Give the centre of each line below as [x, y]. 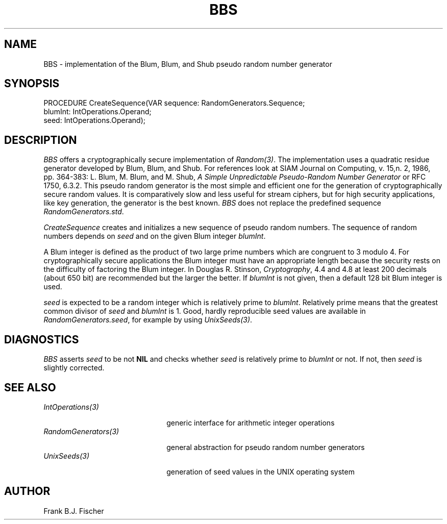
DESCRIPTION [41, 140]
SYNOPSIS [32, 84]
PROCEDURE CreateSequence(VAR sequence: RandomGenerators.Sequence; [174, 103]
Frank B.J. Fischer [74, 511]
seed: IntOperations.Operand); [95, 120]
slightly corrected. [74, 368]
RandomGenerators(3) [81, 431]
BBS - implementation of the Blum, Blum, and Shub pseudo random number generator [188, 64]
